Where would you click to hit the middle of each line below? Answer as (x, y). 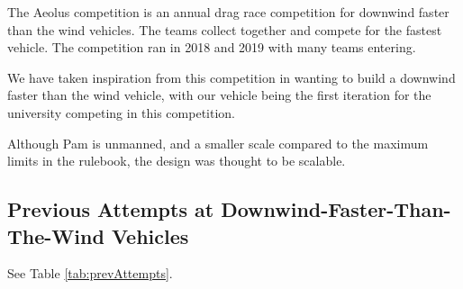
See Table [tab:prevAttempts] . (90, 273)
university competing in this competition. (121, 112)
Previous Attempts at (111, 209)
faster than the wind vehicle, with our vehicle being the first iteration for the (219, 95)
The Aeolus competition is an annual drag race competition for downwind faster (228, 12)
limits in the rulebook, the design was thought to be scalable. (177, 161)
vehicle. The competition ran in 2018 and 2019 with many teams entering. (212, 47)
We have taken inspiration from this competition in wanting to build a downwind (231, 77)
